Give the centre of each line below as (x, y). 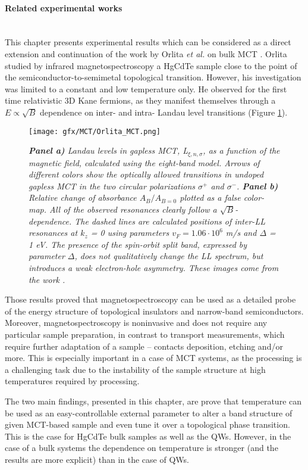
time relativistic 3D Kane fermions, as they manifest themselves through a (140, 100)
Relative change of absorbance (83, 197)
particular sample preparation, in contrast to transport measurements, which (145, 334)
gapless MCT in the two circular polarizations (112, 186)
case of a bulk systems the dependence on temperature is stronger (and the (142, 448)
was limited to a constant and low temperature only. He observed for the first (146, 88)
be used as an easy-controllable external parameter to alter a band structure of (149, 413)
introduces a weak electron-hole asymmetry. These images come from (154, 267)
